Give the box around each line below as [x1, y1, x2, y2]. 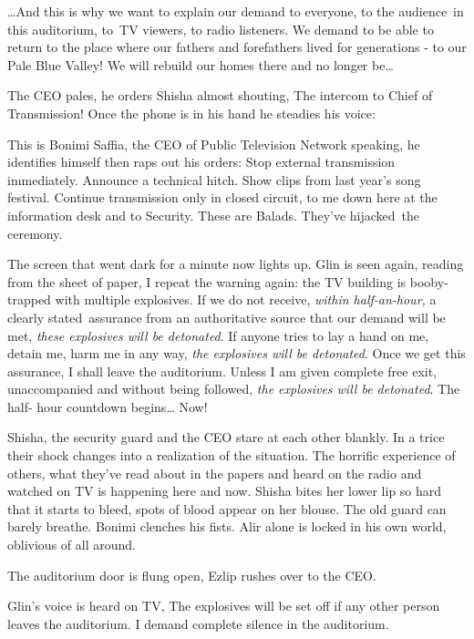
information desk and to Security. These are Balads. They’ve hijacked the [7, 205, 420, 224]
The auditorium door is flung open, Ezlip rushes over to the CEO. [7, 565, 376, 584]
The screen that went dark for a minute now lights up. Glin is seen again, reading [7, 254, 464, 273]
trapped [7, 290, 51, 309]
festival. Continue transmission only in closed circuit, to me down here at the [7, 188, 438, 207]
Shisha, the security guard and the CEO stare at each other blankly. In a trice [7, 428, 445, 447]
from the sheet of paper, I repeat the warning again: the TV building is [7, 272, 407, 291]
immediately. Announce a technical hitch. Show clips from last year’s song [7, 170, 421, 189]
